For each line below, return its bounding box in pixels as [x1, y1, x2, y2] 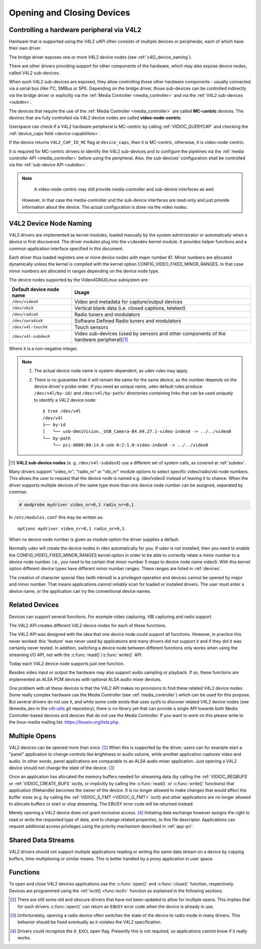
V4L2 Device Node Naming [9, 219, 92, 227]
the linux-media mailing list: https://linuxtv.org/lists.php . [9, 719, 120, 725]
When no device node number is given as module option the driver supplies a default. [9, 536, 180, 542]
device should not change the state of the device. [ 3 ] [9, 765, 115, 771]
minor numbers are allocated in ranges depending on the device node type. [9, 268, 159, 274]
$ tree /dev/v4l [43, 409, 81, 414]
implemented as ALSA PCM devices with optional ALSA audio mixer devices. [9, 676, 162, 682]
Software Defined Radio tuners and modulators [74, 317, 181, 324]
